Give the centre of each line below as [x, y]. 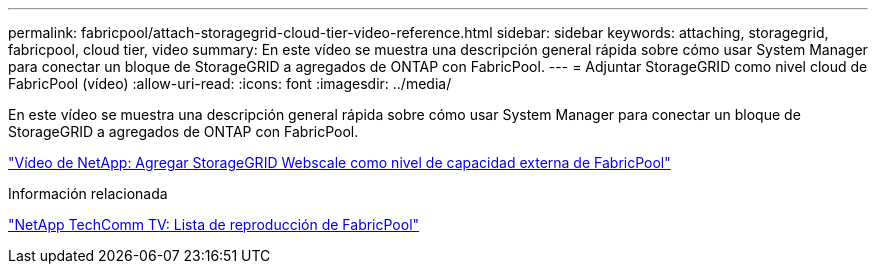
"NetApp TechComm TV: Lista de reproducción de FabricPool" [214, 224]
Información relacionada [88, 193]
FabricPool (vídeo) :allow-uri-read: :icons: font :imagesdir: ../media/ [230, 83]
